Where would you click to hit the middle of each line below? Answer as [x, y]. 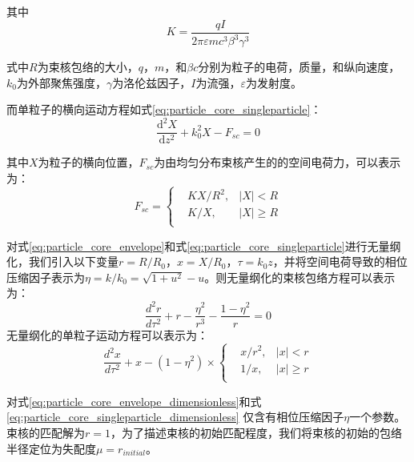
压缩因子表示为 [46, 277]
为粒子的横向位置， [88, 162]
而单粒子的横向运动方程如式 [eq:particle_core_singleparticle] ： [164, 109]
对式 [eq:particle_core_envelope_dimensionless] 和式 [134, 401]
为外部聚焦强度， [61, 82]
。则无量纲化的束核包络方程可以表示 [300, 277]
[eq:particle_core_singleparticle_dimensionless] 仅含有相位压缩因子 [175, 417]
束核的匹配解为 [46, 433]
